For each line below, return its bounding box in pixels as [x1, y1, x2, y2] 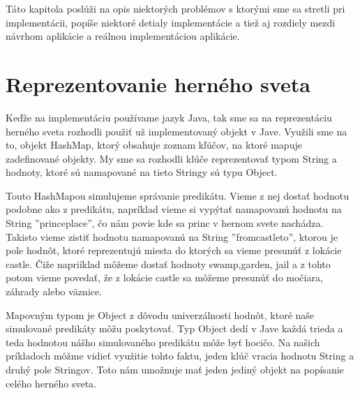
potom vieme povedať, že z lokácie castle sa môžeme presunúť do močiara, [6, 270, 323, 285]
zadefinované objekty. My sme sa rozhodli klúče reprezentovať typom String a [6, 151, 337, 165]
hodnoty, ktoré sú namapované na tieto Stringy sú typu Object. [6, 165, 278, 179]
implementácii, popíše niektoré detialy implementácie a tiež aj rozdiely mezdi [6, 15, 336, 29]
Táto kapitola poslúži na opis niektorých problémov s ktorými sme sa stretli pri [6, 1, 345, 15]
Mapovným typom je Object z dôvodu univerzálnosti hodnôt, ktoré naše [6, 307, 315, 322]
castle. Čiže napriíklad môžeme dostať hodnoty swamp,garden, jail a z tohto [6, 256, 331, 271]
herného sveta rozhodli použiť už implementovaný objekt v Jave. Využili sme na [6, 124, 347, 138]
